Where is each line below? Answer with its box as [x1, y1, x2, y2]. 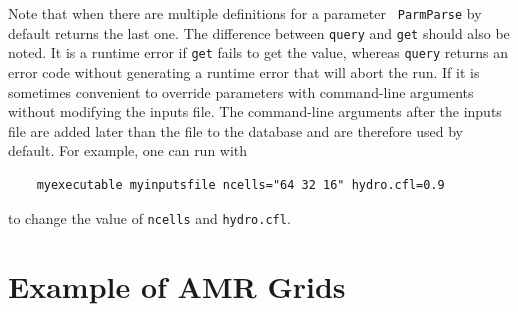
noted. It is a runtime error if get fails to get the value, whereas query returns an [8, 42, 509, 63]
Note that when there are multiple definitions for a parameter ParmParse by [8, 3, 482, 23]
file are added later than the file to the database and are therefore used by [8, 120, 463, 141]
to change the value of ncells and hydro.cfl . [8, 207, 291, 228]
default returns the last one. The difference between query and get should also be [8, 22, 510, 43]
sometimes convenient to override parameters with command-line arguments [8, 81, 474, 102]
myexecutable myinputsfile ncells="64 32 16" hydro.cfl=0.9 [36, 177, 445, 192]
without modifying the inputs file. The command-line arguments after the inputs [8, 101, 502, 122]
